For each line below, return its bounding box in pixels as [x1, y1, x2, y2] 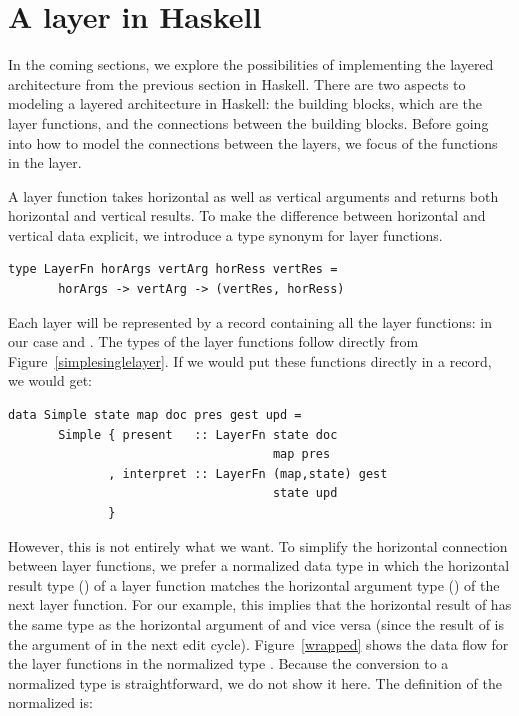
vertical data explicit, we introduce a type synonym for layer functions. [8, 224, 443, 245]
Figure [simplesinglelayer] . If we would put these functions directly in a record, [8, 350, 492, 371]
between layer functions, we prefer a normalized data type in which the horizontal [8, 555, 510, 576]
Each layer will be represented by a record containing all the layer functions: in [8, 311, 492, 332]
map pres [272, 447, 331, 462]
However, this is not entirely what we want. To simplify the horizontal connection [8, 535, 508, 556]
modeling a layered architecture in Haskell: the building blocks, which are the [8, 93, 482, 114]
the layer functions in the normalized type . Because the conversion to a [8, 653, 449, 674]
